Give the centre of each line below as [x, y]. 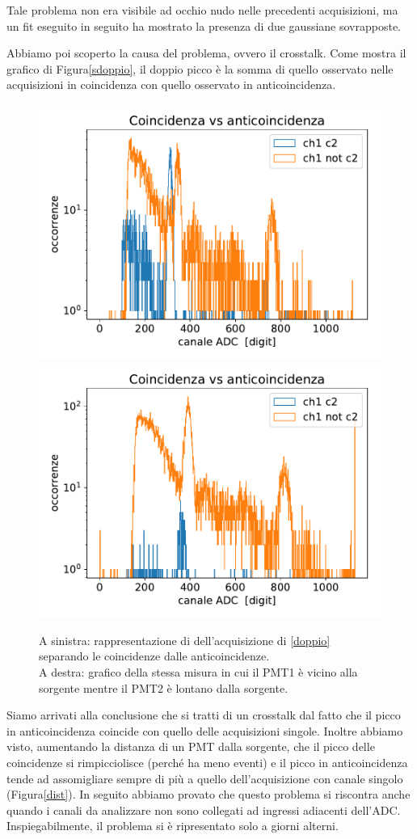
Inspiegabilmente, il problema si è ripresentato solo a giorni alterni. [173, 826]
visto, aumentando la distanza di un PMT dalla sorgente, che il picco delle [191, 746]
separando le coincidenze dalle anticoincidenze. [154, 656]
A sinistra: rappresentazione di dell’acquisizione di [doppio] [185, 640]
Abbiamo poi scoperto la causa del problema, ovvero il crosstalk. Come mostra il [206, 53]
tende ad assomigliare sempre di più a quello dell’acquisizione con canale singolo [205, 778]
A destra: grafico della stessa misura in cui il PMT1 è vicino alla [198, 672]
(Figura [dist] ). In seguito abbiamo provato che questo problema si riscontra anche [208, 794]
